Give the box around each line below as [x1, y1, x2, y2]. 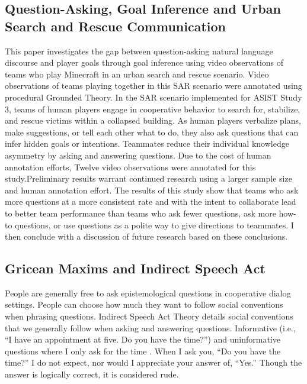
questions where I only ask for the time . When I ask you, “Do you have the [5, 344, 281, 357]
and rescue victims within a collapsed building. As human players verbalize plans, [5, 114, 301, 127]
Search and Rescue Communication [5, 17, 226, 35]
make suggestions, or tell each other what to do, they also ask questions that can [5, 125, 299, 138]
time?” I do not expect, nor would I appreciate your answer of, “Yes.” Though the [5, 356, 302, 369]
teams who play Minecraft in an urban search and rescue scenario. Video [5, 67, 269, 80]
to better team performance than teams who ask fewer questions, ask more [5, 206, 276, 219]
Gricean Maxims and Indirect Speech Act [5, 259, 266, 277]
